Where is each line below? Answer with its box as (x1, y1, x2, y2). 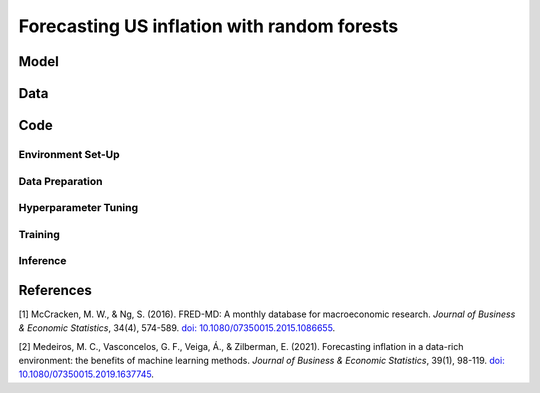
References (18, 281, 92, 299)
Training (18, 227, 60, 241)
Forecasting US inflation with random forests (18, 15, 399, 37)
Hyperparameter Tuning (18, 201, 139, 215)
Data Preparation (18, 174, 103, 188)
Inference (18, 254, 67, 268)
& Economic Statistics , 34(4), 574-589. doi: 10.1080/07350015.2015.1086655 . (18, 322, 336, 334)
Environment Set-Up (18, 147, 120, 161)
